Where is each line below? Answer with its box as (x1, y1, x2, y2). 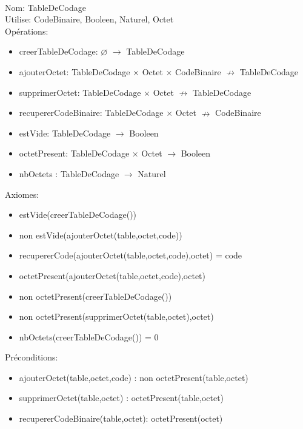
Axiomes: (5, 187, 39, 200)
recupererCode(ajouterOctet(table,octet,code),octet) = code (19, 249, 242, 262)
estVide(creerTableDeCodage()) (19, 208, 137, 221)
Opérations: (5, 24, 48, 37)
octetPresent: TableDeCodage (19, 147, 130, 160)
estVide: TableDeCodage (19, 126, 111, 139)
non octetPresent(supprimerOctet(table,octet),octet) (19, 310, 214, 323)
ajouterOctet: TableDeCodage (19, 65, 130, 78)
